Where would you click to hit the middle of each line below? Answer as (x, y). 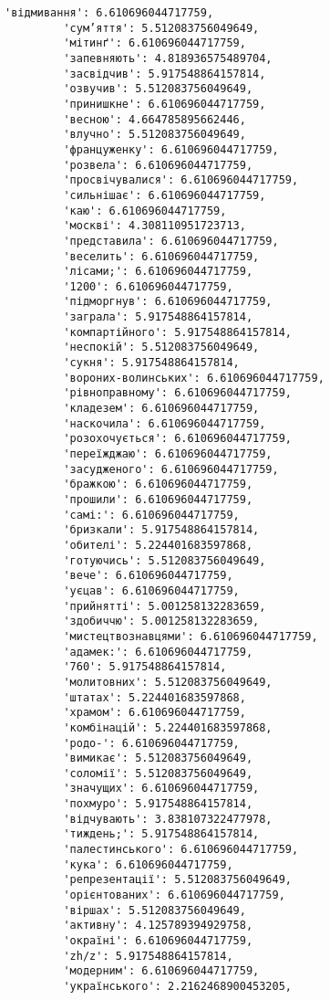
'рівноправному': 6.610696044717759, (177, 393)
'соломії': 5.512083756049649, (158, 773)
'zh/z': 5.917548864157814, (148, 956)
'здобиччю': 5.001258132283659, (161, 621)
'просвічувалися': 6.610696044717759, (181, 180)
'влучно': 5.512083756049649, (155, 135)
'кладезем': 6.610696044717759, (161, 409)
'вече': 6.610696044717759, (148, 576)
